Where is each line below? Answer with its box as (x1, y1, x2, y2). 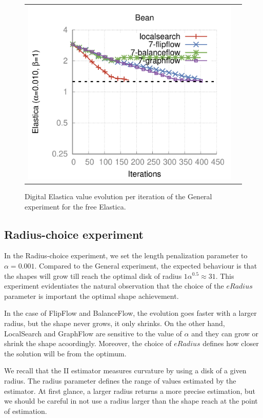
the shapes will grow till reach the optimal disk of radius (4, 270, 182, 281)
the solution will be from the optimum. (4, 348, 127, 358)
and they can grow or (191, 328, 258, 338)
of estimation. (4, 405, 47, 416)
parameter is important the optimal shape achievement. (4, 290, 179, 301)
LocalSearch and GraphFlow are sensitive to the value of (4, 328, 182, 338)
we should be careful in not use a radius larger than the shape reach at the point (4, 395, 258, 406)
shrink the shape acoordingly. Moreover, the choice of (4, 338, 172, 349)
